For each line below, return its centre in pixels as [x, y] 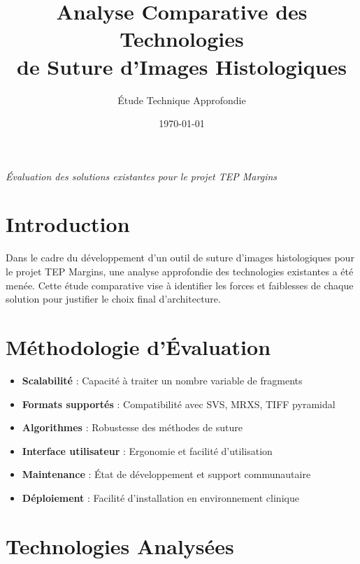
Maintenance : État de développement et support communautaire [166, 474]
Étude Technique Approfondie [182, 100]
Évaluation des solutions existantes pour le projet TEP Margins [142, 176]
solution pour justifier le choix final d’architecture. [113, 299]
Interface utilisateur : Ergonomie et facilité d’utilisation [147, 450]
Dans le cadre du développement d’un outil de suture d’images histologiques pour [180, 258]
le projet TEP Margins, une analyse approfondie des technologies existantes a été [180, 271]
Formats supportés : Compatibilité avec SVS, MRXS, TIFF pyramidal [179, 404]
